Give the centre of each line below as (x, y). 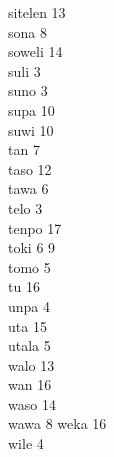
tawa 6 (28, 188)
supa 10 (31, 109)
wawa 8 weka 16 (57, 423)
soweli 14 (35, 51)
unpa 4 (29, 305)
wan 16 (30, 384)
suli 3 (24, 70)
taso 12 (30, 168)
